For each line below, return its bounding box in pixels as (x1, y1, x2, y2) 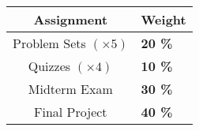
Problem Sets (13, 34, 86, 52)
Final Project (34, 103, 107, 121)
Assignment (33, 10, 108, 28)
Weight (141, 10, 186, 28)
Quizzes (28, 57, 71, 75)
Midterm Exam (28, 80, 113, 98)
